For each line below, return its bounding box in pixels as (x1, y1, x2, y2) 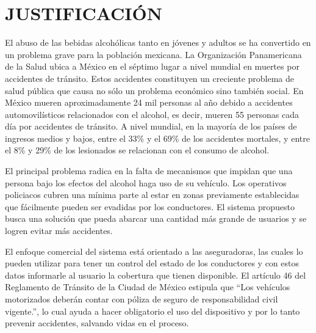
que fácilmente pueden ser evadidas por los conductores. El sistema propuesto (5, 200, 295, 213)
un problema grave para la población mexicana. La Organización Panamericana (5, 48, 302, 60)
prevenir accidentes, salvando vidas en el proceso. (5, 317, 189, 329)
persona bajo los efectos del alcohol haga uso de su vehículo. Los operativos (5, 176, 287, 189)
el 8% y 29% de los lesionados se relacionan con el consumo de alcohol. (5, 144, 270, 156)
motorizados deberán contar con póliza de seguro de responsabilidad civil (5, 293, 278, 305)
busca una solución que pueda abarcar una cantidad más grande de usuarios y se (5, 212, 307, 225)
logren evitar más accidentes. (5, 224, 113, 237)
